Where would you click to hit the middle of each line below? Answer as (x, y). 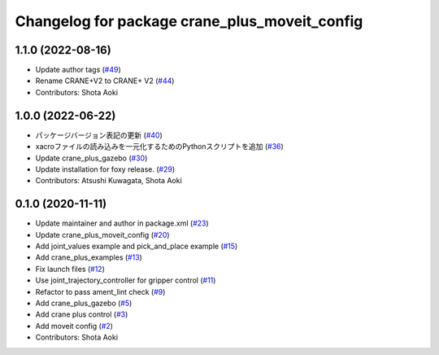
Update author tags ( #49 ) (78, 70)
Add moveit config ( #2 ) (74, 326)
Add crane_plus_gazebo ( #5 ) (84, 303)
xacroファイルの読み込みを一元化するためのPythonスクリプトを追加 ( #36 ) (159, 147)
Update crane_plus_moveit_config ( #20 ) (102, 234)
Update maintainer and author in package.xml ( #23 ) (122, 223)
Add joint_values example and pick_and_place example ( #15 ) (137, 246)
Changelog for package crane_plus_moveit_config (189, 21)
